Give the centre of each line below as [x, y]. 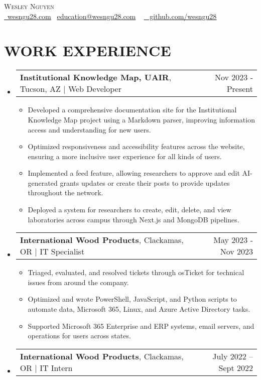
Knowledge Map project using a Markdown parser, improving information [141, 119]
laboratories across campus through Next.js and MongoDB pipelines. [134, 219]
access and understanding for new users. [89, 129]
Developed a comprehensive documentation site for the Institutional [132, 110]
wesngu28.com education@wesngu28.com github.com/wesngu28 [112, 16]
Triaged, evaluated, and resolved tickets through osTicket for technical [136, 272]
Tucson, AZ [40, 89]
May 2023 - [233, 240]
